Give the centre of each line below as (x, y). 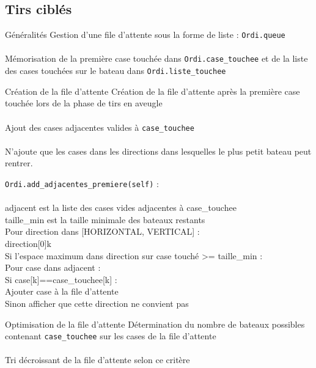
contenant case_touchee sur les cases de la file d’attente (111, 336)
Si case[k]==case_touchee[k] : (61, 279)
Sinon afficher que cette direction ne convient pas (97, 303)
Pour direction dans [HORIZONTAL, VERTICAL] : (102, 231)
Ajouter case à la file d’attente (62, 291)
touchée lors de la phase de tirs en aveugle (84, 103)
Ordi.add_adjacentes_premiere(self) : (82, 183)
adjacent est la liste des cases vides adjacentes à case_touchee (121, 208)
